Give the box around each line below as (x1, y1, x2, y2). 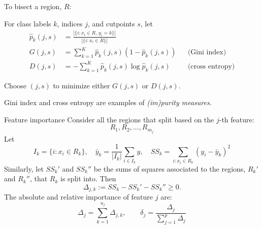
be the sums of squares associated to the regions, (93, 163, 246, 174)
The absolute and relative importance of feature (4, 191, 153, 202)
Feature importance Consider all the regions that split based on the (4, 114, 214, 124)
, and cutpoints (87, 18, 135, 28)
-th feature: (219, 114, 254, 124)
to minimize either (53, 80, 110, 90)
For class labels (4, 18, 51, 28)
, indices (57, 18, 83, 28)
